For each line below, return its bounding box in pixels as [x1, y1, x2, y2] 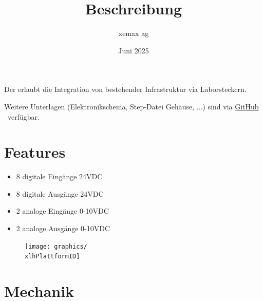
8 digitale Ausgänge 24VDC [16, 188, 104, 199]
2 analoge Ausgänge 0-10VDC [16, 223, 110, 233]
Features [4, 141, 66, 162]
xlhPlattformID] [25, 253, 80, 260]
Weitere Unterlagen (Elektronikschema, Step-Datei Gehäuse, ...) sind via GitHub [4, 101, 259, 111]
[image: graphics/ [25, 242, 87, 250]
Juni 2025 [118, 45, 149, 55]
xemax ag [118, 28, 149, 39]
